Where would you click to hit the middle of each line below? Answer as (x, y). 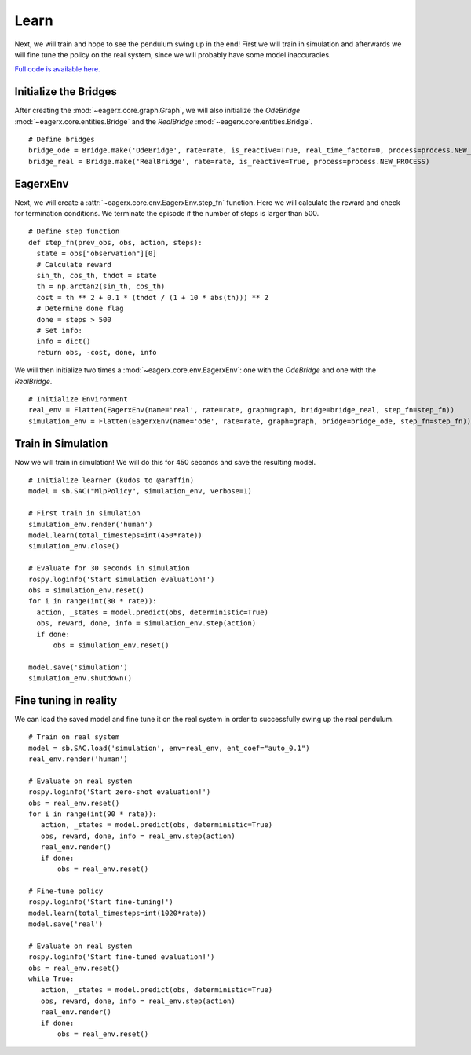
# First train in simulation (84, 513)
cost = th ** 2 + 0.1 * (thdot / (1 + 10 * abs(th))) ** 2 (152, 297)
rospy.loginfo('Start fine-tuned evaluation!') (122, 957)
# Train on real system (74, 737)
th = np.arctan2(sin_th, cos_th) (101, 286)
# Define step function (74, 231)
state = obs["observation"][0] (97, 254)
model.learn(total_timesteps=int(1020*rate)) (118, 913)
